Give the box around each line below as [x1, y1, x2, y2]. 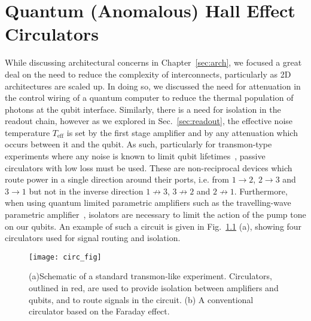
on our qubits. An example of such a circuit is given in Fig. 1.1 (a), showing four [5, 220, 302, 232]
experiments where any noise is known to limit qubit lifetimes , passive [5, 150, 266, 162]
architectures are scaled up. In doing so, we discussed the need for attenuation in [5, 79, 301, 92]
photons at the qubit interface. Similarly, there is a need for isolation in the [5, 103, 281, 115]
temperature [5, 126, 50, 138]
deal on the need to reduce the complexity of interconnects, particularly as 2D [5, 67, 291, 80]
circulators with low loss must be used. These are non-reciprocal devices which [5, 161, 292, 174]
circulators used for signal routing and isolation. [5, 232, 181, 244]
